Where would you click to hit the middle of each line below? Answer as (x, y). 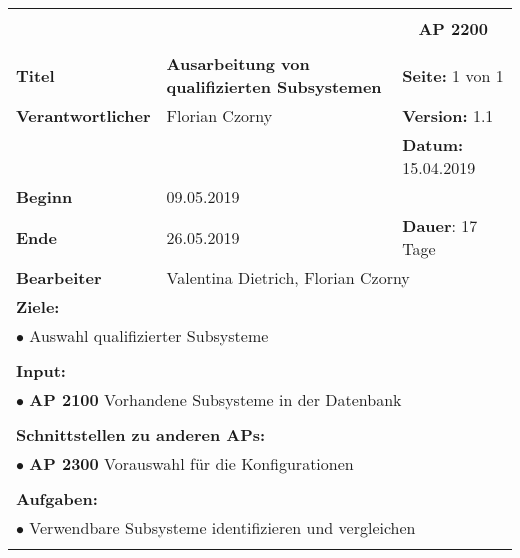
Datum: (433, 144)
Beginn (44, 196)
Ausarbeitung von (238, 63)
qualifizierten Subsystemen (274, 86)
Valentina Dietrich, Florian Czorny (288, 277)
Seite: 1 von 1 (453, 75)
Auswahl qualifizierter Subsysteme (149, 335)
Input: (41, 370)
